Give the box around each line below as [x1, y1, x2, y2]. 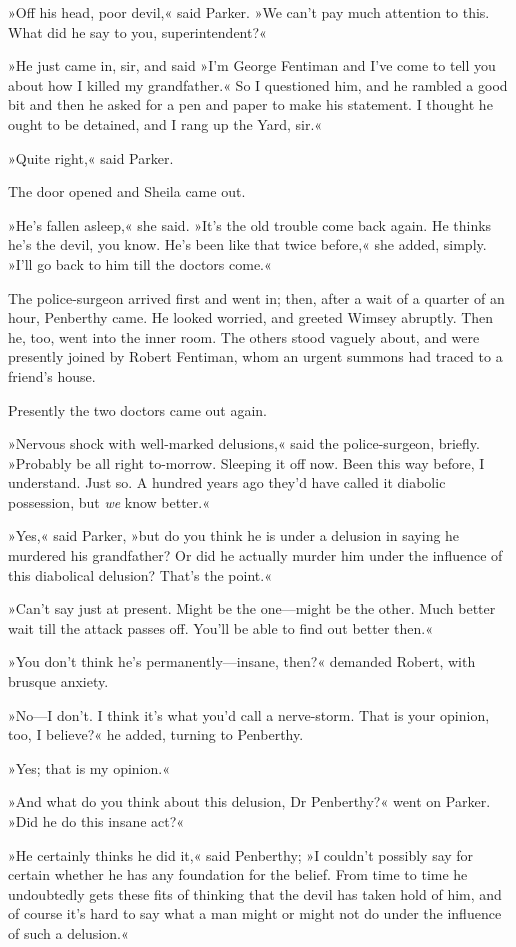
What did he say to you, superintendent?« [8, 21, 267, 42]
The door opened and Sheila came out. [8, 181, 246, 202]
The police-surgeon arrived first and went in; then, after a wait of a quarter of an [8, 287, 505, 308]
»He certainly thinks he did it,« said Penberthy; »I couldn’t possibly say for [8, 844, 474, 865]
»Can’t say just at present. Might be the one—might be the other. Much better [8, 598, 496, 619]
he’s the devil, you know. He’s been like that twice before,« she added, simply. [8, 234, 487, 255]
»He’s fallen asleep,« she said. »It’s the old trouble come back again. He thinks [8, 214, 492, 235]
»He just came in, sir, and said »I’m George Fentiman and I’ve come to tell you [8, 55, 496, 76]
